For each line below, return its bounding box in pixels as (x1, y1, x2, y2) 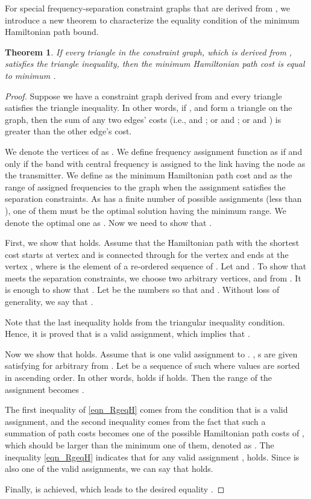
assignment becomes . (5, 383, 84, 395)
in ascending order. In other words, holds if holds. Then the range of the (5, 371, 272, 384)
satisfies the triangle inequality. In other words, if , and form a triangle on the (5, 101, 292, 114)
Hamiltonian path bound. (5, 25, 99, 38)
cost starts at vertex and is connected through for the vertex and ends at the (5, 248, 289, 260)
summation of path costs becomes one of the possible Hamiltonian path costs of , (5, 427, 304, 439)
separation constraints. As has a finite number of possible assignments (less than (5, 192, 302, 205)
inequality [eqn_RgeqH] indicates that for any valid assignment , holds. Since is (5, 450, 300, 463)
